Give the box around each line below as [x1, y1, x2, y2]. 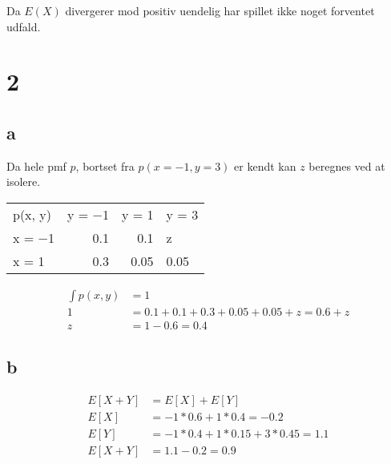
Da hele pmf [6, 157, 67, 174]
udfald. [6, 18, 41, 34]
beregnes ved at [308, 157, 385, 174]
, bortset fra [75, 157, 135, 174]
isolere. [6, 173, 41, 190]
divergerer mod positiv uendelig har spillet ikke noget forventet [65, 2, 375, 18]
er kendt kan [234, 157, 296, 174]
